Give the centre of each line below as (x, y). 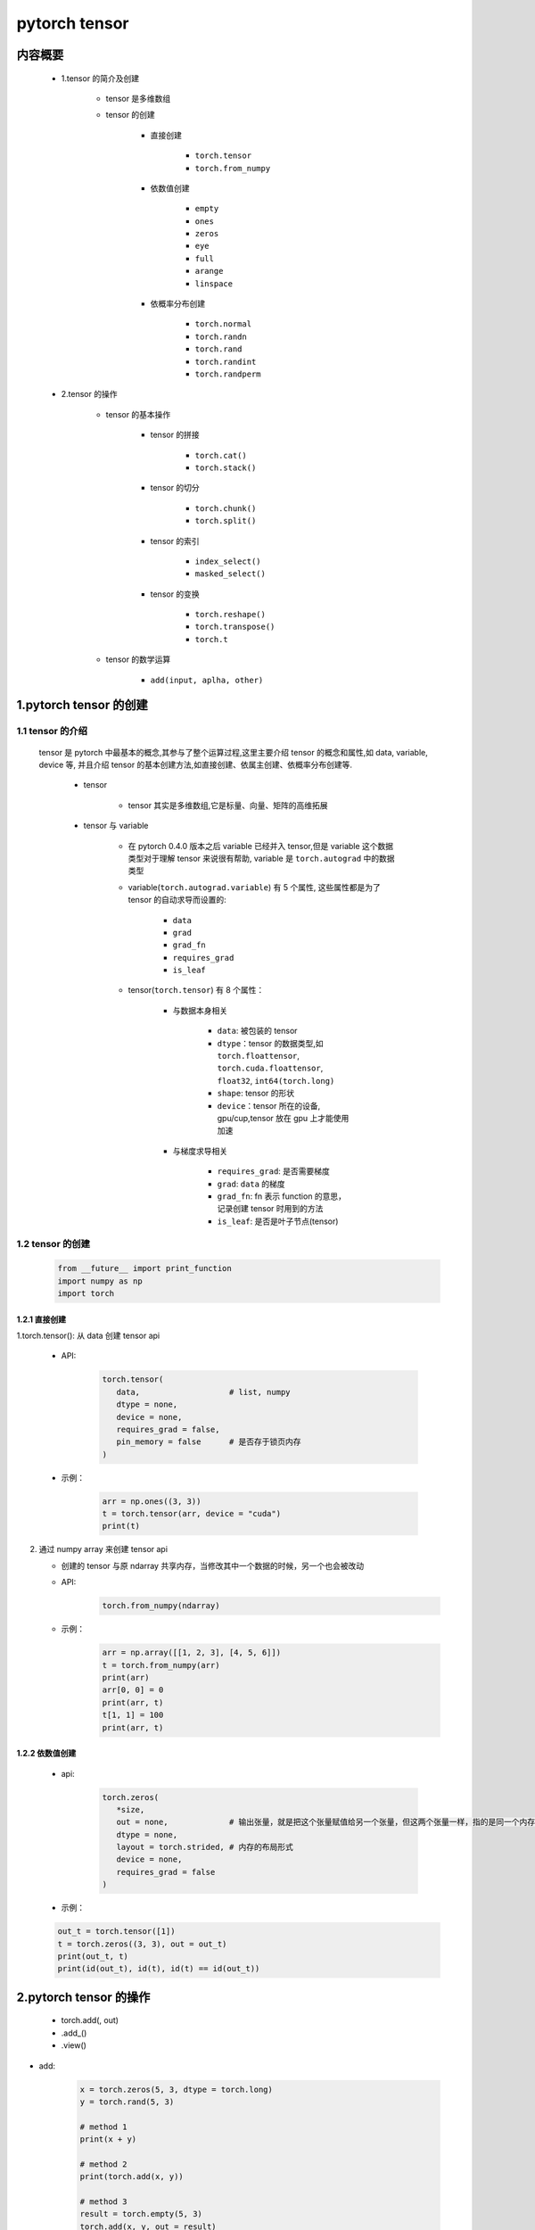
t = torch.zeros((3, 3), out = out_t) (142, 1944)
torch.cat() (221, 455)
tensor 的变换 (175, 594)
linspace (214, 284)
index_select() (228, 561)
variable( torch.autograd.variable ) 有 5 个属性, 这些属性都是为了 (254, 887)
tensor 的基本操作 (138, 414)
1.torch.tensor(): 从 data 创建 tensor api (88, 1336)
